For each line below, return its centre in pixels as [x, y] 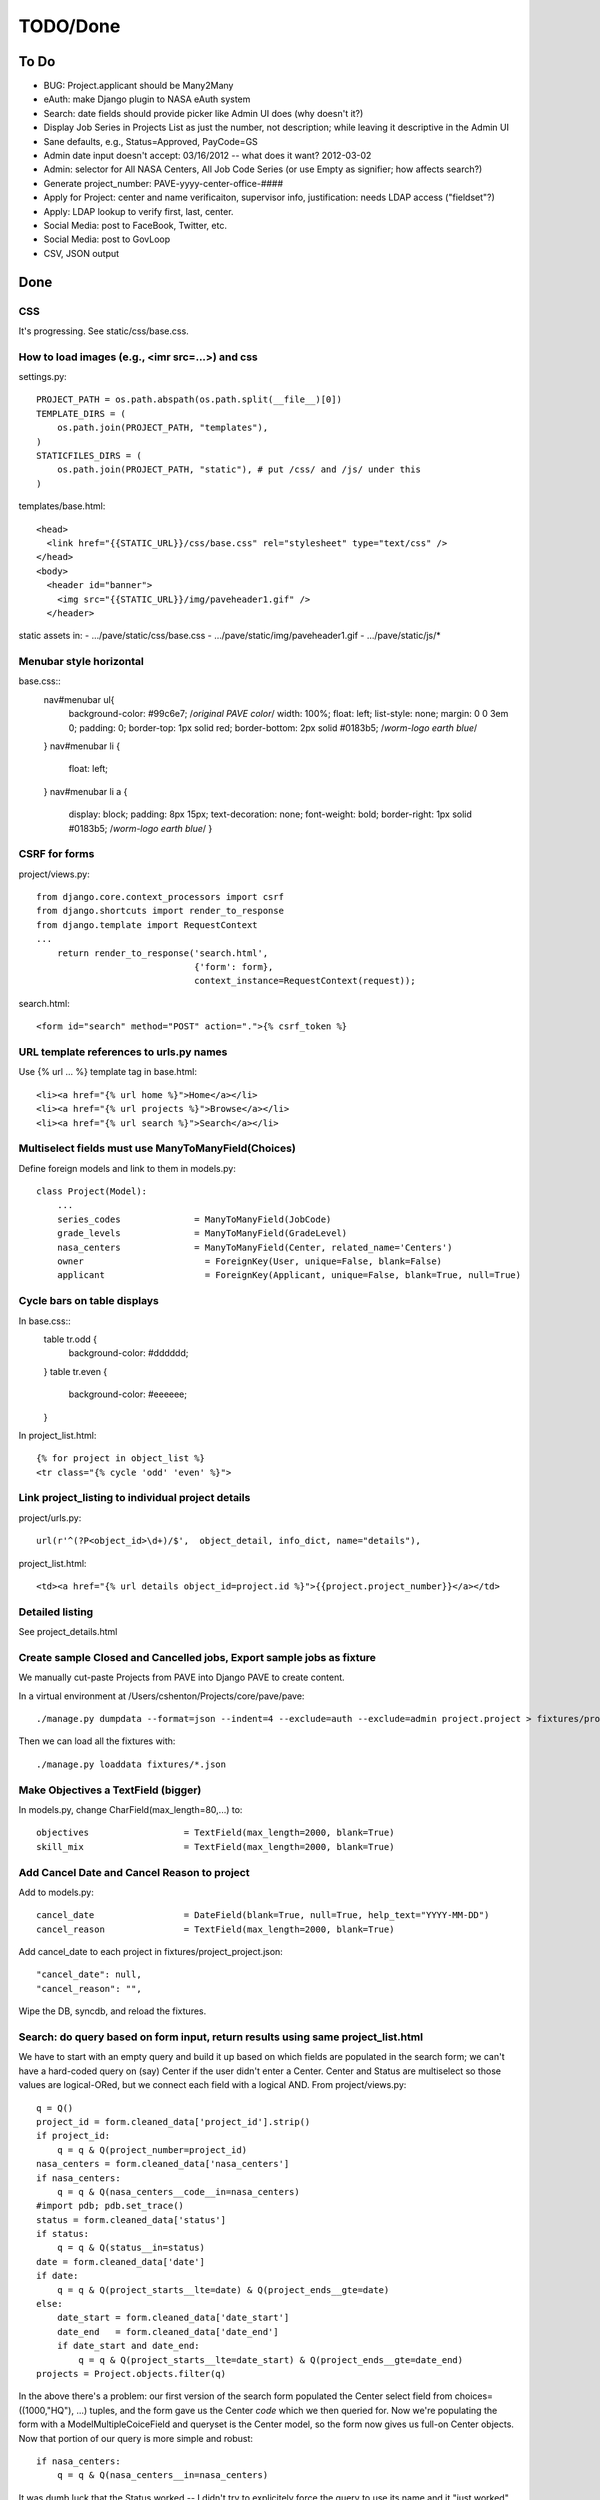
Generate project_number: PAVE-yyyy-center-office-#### [163, 183]
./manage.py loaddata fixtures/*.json [131, 1764]
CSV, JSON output [81, 253]
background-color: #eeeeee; [127, 1394]
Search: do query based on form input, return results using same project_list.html [221, 2037]
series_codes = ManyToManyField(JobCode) [194, 1219]
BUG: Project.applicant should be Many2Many [138, 86]
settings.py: [42, 377]
